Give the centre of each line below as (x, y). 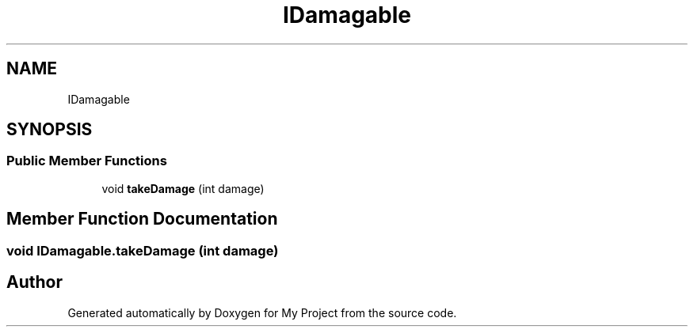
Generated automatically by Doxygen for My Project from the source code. (262, 312)
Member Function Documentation (142, 219)
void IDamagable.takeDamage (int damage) (143, 250)
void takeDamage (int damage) (183, 188)
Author (34, 282)
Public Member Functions (87, 161)
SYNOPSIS (50, 130)
